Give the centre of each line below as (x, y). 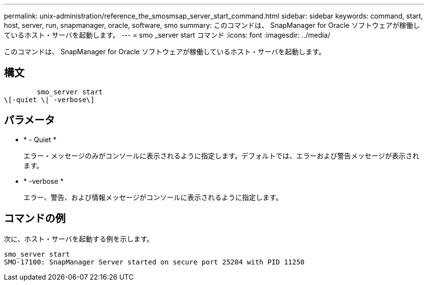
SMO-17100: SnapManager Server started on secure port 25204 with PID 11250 (154, 262)
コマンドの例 (35, 219)
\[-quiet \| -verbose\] (49, 99)
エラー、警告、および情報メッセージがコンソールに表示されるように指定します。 (153, 197)
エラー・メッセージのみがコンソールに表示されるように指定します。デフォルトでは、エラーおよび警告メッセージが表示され (222, 155)
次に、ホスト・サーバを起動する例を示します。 (79, 239)
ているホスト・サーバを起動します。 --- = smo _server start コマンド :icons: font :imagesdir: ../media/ (167, 35)
